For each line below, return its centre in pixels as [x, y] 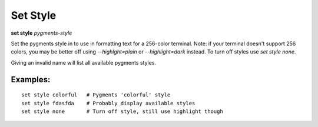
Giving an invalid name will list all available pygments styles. [83, 62]
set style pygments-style [42, 33]
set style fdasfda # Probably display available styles [108, 103]
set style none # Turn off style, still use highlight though [122, 111]
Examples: [31, 79]
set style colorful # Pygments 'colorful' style [96, 95]
